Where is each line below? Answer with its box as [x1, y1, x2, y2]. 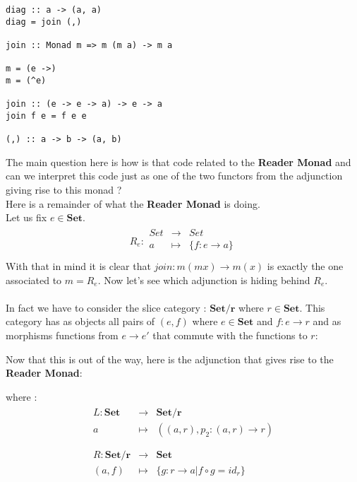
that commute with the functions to [152, 327, 308, 342]
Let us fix [6, 210, 47, 225]
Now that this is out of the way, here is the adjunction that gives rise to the [6, 351, 334, 366]
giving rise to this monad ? [6, 182, 122, 197]
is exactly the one [267, 258, 344, 273]
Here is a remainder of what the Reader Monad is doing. [6, 196, 260, 211]
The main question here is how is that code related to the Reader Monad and [6, 154, 351, 169]
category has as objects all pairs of [6, 314, 155, 329]
